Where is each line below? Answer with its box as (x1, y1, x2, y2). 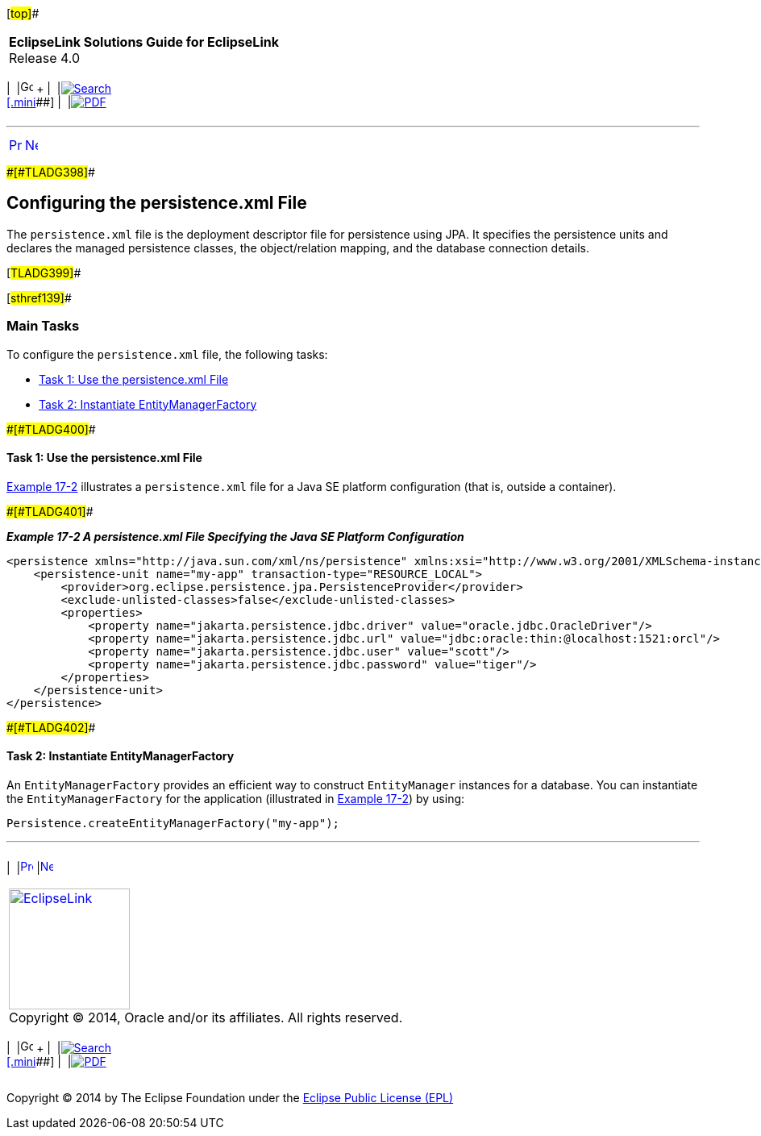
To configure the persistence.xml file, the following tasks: (6, 347, 328, 361)
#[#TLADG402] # (6, 720, 96, 734)
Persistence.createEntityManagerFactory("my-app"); (6, 817, 340, 830)
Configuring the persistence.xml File (6, 193, 307, 214)
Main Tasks (6, 318, 80, 335)
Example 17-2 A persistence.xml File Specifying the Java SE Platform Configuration (6, 529, 464, 543)
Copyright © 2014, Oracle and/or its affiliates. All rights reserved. (9, 1009, 403, 1026)
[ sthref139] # (6, 290, 72, 305)
